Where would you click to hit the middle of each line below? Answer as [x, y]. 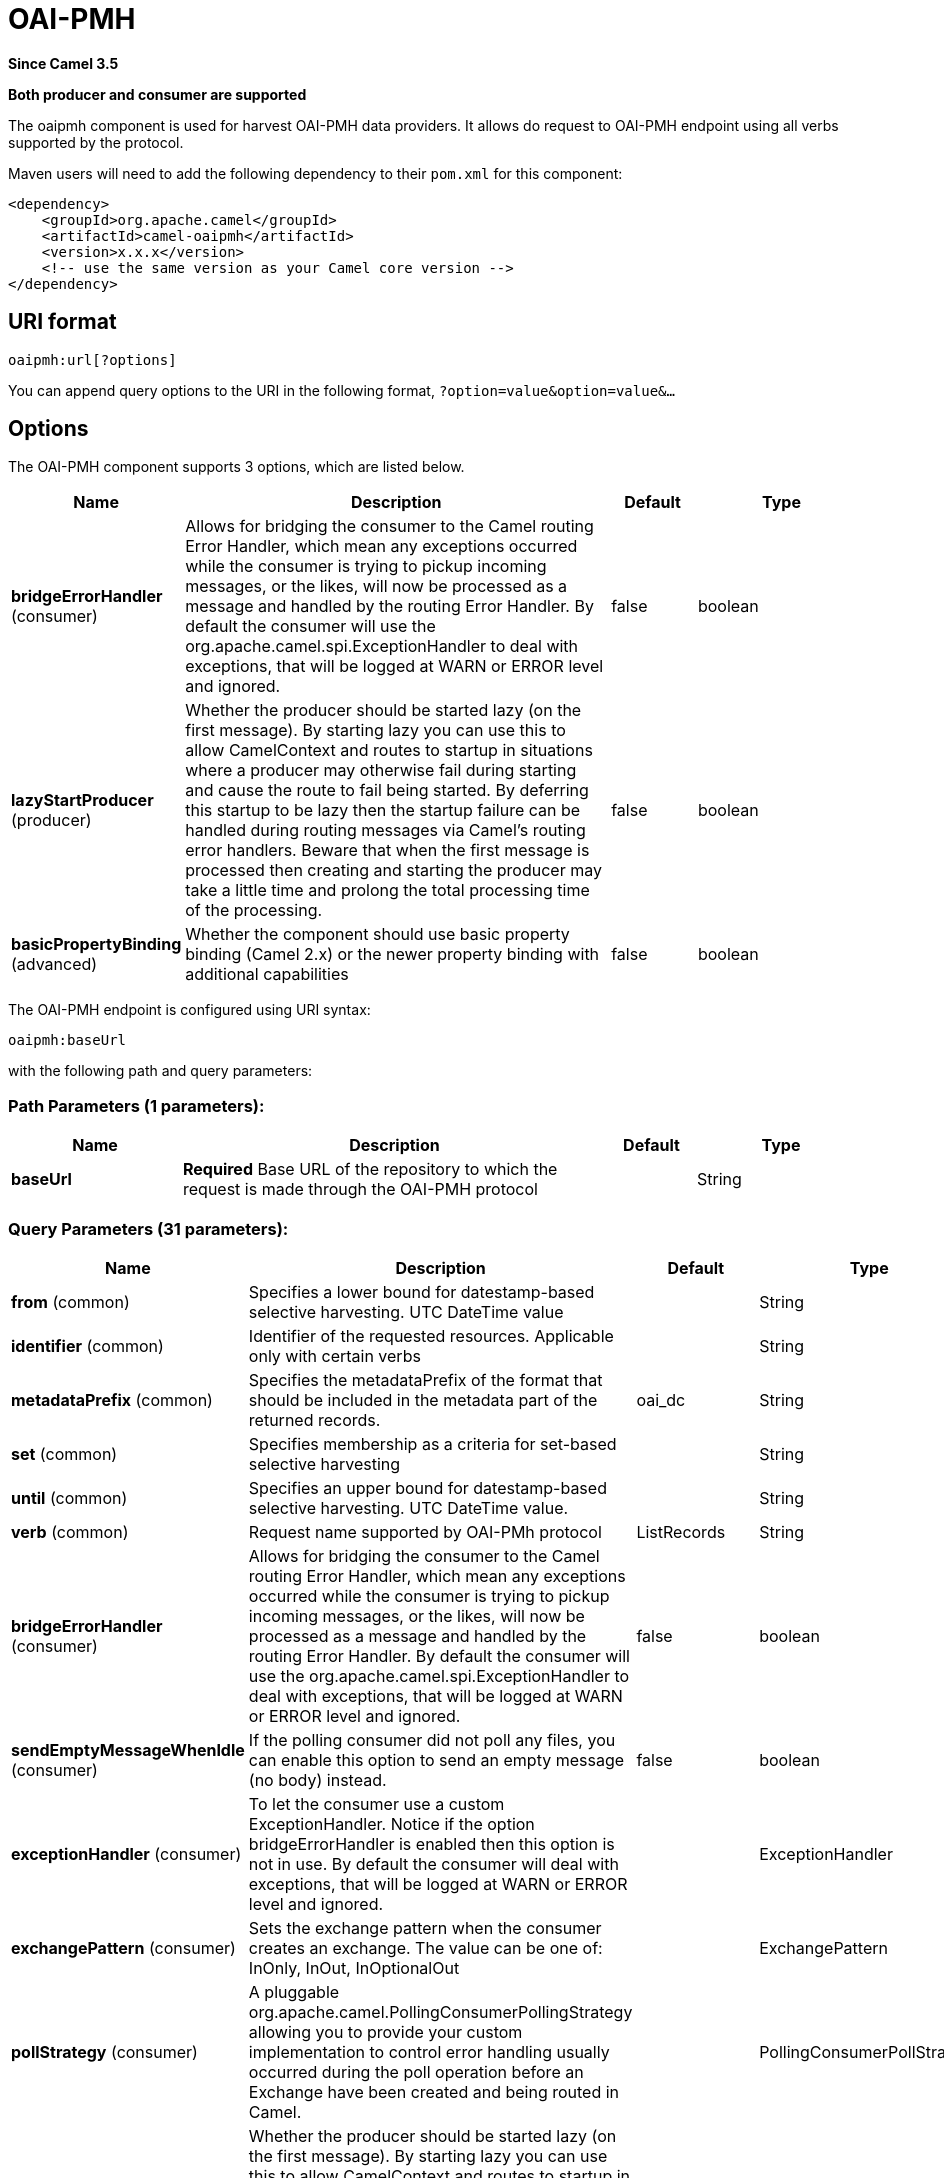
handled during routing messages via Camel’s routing [385, 830]
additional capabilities [267, 974]
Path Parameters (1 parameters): [136, 1105]
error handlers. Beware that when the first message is [387, 850]
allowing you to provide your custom [385, 2031]
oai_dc [661, 1399]
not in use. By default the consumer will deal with [433, 1863]
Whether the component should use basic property [377, 934]
